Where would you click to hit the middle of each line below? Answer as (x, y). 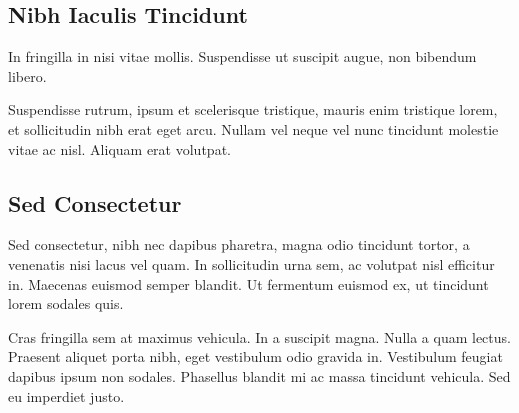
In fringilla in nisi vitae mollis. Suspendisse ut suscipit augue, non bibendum (242, 56)
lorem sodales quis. (66, 303)
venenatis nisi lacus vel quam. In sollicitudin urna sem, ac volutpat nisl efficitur (251, 263)
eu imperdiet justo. (66, 395)
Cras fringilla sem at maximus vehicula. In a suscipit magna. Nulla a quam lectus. (259, 336)
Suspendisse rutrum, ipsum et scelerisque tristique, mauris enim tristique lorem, (253, 109)
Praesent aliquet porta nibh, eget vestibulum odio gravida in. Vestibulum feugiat (255, 356)
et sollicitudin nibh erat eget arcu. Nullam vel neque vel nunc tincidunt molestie (253, 128)
